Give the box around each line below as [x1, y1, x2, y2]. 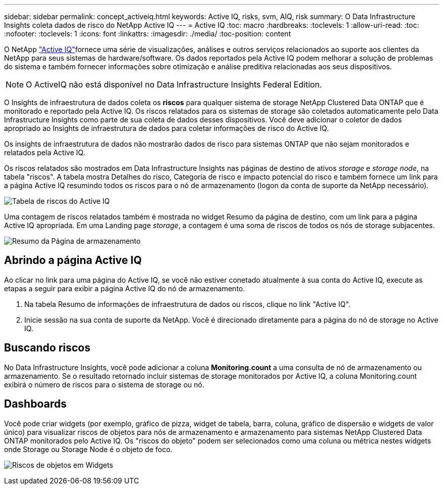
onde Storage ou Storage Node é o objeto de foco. [4, 444, 172, 454]
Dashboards [4, 397, 67, 411]
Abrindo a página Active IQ [4, 254, 142, 267]
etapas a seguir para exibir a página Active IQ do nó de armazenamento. [4, 284, 245, 293]
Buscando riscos [4, 341, 91, 354]
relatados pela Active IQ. [4, 148, 85, 157]
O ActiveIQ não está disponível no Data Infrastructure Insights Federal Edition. [26, 79, 322, 90]
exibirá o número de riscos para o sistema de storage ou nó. [4, 380, 205, 389]
